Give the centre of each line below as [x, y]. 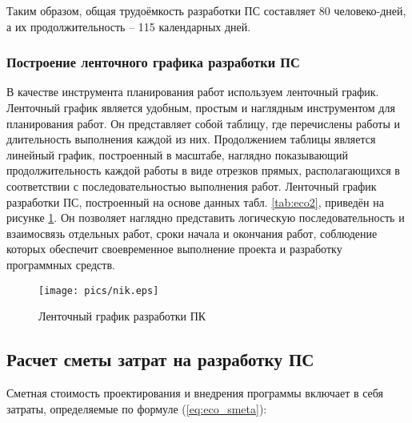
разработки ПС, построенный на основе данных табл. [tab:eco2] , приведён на [195, 201]
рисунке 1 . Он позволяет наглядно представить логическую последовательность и [206, 218]
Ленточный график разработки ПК [122, 316]
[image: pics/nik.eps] [99, 290]
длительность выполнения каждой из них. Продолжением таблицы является [191, 139]
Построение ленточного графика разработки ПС [153, 62]
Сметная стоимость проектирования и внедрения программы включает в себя [195, 392]
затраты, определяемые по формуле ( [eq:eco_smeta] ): [137, 408]
